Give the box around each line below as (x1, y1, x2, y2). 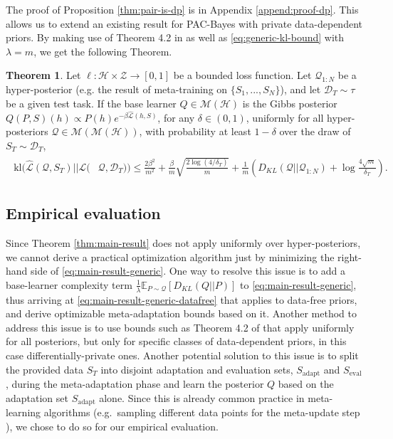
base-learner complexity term (6, 277, 132, 292)
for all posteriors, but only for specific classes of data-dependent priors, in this (6, 334, 347, 349)
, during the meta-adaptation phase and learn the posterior (6, 376, 264, 391)
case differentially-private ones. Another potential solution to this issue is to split (6, 347, 359, 362)
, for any (157, 110, 195, 125)
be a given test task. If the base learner (6, 95, 177, 110)
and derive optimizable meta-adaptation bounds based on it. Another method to (6, 306, 357, 321)
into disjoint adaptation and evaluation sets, (100, 361, 293, 376)
